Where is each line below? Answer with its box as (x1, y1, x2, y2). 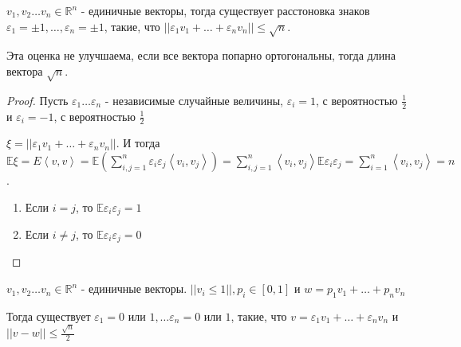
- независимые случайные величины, (104, 92, 284, 108)
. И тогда (116, 135, 160, 151)
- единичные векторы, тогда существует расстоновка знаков (81, 2, 370, 18)
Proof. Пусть (6, 92, 69, 108)
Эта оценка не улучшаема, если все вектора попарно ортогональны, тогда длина (6, 47, 396, 64)
